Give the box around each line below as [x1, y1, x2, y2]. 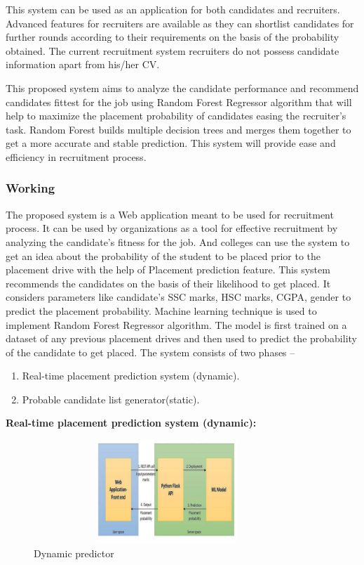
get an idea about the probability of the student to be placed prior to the [6, 248, 321, 263]
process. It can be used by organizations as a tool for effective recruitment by [6, 221, 338, 235]
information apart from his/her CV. [6, 57, 160, 72]
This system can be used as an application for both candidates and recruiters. [6, 2, 340, 16]
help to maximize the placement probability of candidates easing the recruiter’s [6, 108, 346, 123]
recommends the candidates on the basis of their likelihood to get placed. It [6, 275, 331, 290]
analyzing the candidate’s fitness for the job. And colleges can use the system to [6, 234, 350, 249]
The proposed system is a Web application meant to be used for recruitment [6, 207, 334, 221]
